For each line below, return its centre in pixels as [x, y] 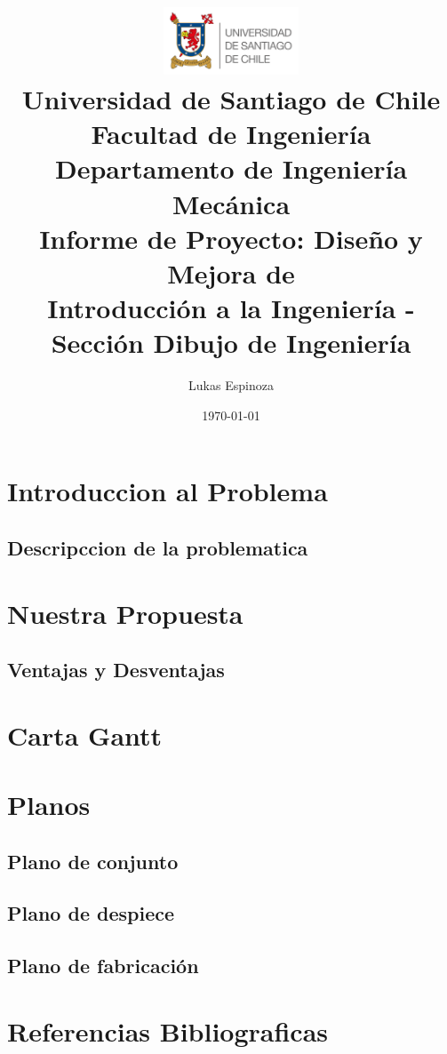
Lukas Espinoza [231, 385]
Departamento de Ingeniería [231, 168]
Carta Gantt [85, 735]
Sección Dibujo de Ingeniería [231, 343]
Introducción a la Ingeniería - [231, 308]
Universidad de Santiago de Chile [231, 98]
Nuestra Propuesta [125, 613]
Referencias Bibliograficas [168, 1030]
